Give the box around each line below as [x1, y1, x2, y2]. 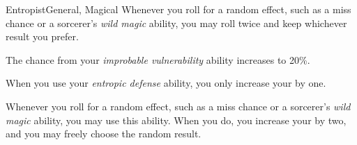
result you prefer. [6, 29, 79, 44]
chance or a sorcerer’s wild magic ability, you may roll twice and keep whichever [6, 15, 347, 30]
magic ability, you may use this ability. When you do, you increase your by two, [6, 112, 347, 127]
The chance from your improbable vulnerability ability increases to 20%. [6, 52, 310, 67]
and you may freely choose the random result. [6, 126, 202, 141]
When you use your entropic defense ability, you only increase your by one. [6, 76, 326, 90]
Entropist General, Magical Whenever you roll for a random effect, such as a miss [6, 2, 351, 16]
